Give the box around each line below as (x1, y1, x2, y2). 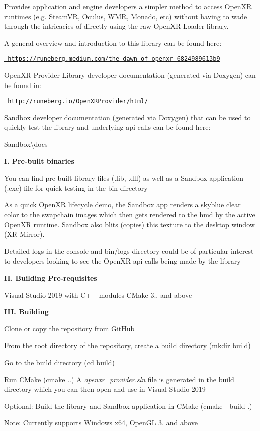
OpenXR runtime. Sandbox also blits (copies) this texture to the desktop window (4, 219, 255, 229)
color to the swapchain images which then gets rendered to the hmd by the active (4, 209, 255, 220)
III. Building (4, 306, 49, 317)
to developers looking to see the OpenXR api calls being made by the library (4, 255, 241, 266)
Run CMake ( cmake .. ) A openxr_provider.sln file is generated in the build (4, 374, 234, 384)
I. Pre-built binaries (4, 155, 74, 166)
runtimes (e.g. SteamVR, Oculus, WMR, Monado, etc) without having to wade (4, 11, 247, 21)
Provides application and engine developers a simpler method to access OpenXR (4, 1, 252, 11)
